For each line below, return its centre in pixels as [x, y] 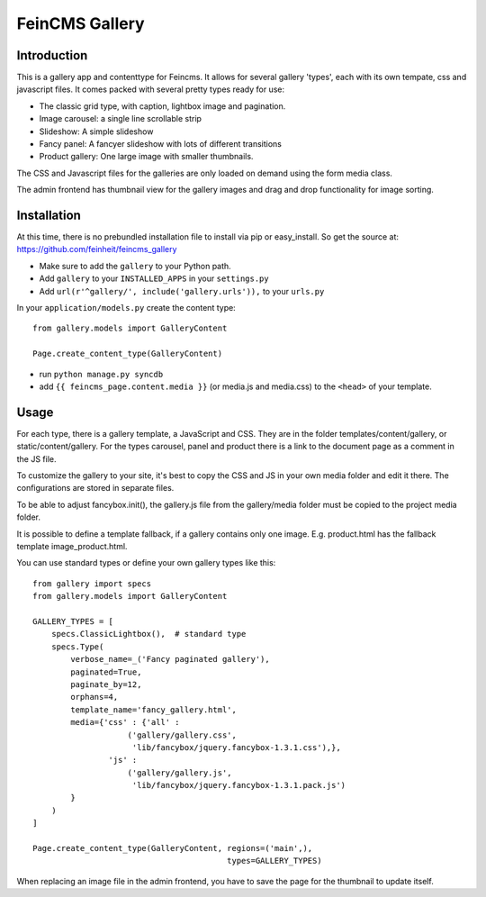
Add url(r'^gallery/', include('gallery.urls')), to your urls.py [182, 291]
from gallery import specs [92, 584]
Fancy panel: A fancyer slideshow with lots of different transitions [161, 144]
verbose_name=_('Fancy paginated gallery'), [170, 659]
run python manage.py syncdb [101, 374]
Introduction [52, 55]
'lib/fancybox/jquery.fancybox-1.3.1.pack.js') [239, 785]
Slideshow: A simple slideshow [96, 131]
